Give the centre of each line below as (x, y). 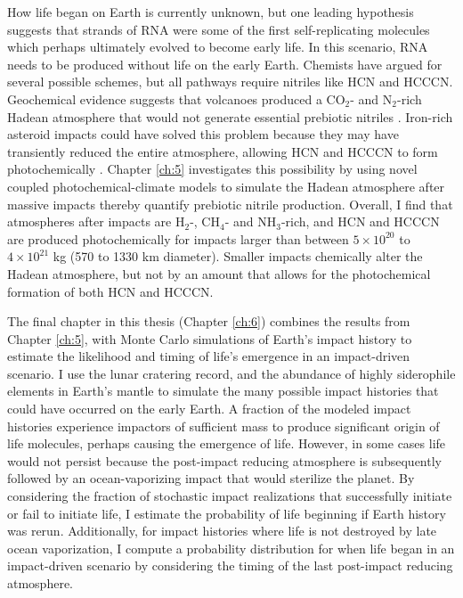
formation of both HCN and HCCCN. (110, 291)
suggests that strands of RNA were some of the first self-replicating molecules (219, 29)
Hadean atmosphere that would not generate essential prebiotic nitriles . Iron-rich (230, 116)
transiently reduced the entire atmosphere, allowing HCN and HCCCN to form (223, 151)
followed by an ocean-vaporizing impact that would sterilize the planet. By (211, 478)
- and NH (251, 221)
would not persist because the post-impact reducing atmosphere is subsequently (224, 460)
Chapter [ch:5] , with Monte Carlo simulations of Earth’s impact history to (210, 338)
